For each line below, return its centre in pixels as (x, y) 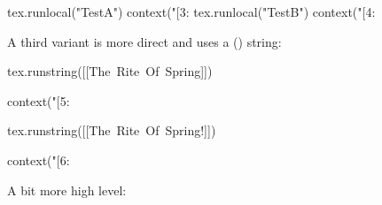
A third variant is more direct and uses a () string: (144, 41)
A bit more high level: (67, 190)
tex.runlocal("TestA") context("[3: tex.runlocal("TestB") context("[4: (191, 11)
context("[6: (39, 159)
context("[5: (39, 100)
